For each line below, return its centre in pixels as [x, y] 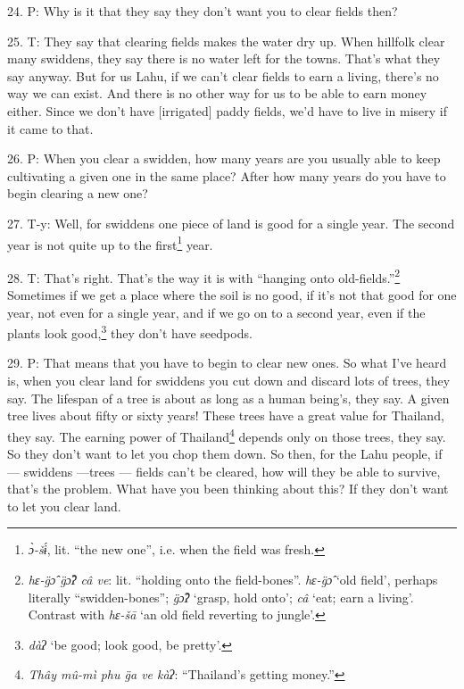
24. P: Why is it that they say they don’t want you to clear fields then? [203, 11]
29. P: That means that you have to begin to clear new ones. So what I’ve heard [227, 363]
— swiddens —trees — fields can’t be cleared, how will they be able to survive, [224, 471]
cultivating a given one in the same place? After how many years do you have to [227, 175]
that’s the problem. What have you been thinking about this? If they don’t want [228, 489]
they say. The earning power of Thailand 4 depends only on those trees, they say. [227, 435]
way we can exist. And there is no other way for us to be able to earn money [217, 93]
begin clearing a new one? [78, 193]
